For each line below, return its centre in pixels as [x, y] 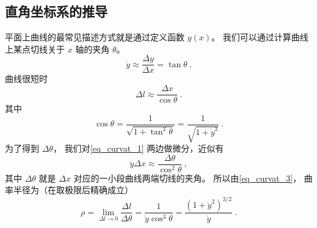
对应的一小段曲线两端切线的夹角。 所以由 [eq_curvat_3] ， [188, 178]
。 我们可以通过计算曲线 [260, 37]
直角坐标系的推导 [56, 11]
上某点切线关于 [35, 49]
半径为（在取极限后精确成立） [73, 190]
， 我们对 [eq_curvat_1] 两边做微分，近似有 [138, 148]
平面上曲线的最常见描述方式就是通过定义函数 [95, 37]
